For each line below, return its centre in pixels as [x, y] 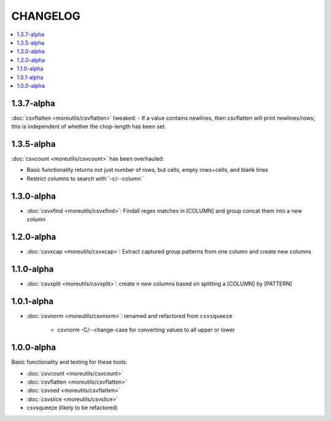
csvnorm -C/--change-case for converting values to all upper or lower [146, 330]
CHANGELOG [46, 16]
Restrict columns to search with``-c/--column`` [86, 179]
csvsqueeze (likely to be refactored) [72, 407]
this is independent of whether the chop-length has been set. [89, 126]
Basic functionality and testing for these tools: [69, 362]
